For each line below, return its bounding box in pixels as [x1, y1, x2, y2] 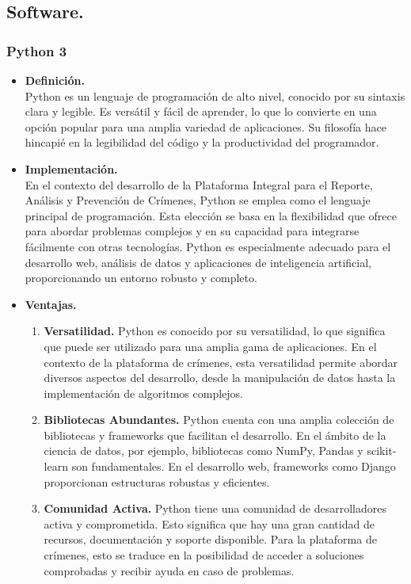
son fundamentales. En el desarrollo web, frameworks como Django [71, 458, 396, 475]
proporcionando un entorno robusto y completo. [25, 269, 257, 286]
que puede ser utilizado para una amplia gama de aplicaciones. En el [44, 338, 377, 354]
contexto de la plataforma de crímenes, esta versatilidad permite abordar [44, 353, 398, 370]
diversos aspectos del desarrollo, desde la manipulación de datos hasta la [44, 369, 396, 386]
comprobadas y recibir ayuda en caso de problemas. [44, 562, 295, 578]
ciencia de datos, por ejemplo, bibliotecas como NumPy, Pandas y [44, 442, 363, 459]
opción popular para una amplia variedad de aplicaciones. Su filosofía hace [25, 118, 386, 135]
